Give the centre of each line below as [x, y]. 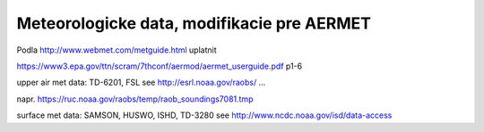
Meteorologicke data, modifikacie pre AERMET [194, 23]
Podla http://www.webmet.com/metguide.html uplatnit [117, 50]
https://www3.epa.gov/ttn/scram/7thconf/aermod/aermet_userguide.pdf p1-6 [160, 66]
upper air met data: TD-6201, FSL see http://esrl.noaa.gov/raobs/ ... [141, 82]
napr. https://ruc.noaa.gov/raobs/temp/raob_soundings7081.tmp [135, 99]
